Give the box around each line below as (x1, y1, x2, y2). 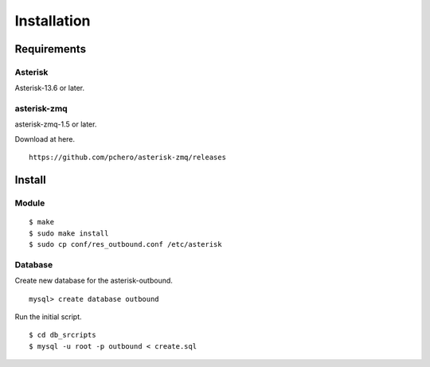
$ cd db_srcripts (29, 330, 96, 340)
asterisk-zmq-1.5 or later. (14, 119, 97, 129)
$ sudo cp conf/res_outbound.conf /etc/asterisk (29, 240, 222, 248)
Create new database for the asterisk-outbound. (14, 275, 173, 286)
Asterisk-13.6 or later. (14, 84, 85, 93)
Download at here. (14, 134, 76, 143)
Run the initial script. (14, 311, 83, 322)
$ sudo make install (29, 228, 109, 238)
